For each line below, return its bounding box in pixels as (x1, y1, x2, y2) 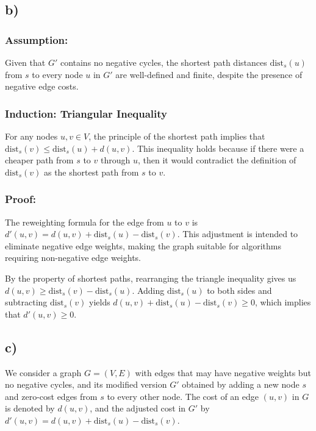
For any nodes (5, 130, 58, 142)
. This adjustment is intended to (177, 227, 298, 240)
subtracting (5, 296, 48, 308)
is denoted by (5, 402, 55, 415)
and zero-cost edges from (5, 390, 98, 402)
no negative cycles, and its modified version (5, 378, 167, 391)
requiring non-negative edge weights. (5, 251, 141, 264)
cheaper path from (5, 154, 74, 166)
